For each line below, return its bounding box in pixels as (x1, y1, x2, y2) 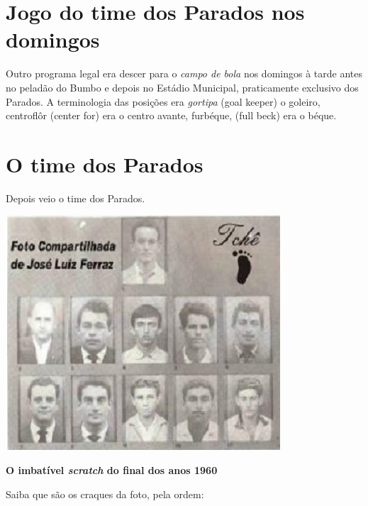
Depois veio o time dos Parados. (6, 190, 145, 205)
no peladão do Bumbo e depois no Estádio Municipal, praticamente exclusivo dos (6, 79, 359, 94)
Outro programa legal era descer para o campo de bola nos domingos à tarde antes (6, 66, 363, 81)
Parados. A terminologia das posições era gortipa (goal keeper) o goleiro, (6, 94, 320, 109)
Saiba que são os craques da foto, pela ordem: (6, 486, 204, 501)
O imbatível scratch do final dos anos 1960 (6, 463, 218, 477)
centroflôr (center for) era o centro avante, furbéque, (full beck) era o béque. (6, 108, 337, 123)
